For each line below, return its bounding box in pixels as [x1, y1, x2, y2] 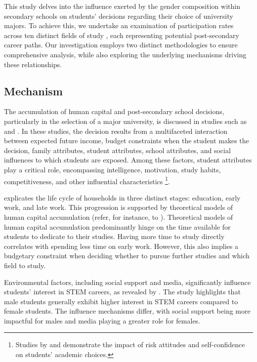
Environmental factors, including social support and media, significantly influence [4, 277, 251, 287]
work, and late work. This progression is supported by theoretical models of [4, 202, 233, 212]
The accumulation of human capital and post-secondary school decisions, [4, 106, 224, 117]
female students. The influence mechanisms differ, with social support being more [4, 306, 251, 316]
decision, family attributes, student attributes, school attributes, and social [4, 145, 231, 155]
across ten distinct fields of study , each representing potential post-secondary [4, 30, 239, 40]
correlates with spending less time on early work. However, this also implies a [4, 241, 238, 251]
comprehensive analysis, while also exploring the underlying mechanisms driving [4, 49, 247, 59]
